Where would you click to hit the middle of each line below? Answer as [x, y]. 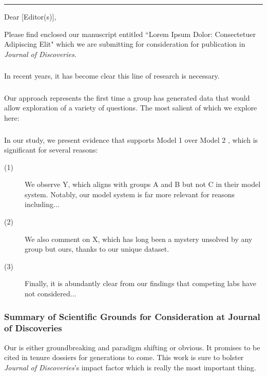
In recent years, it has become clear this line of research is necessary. [112, 76]
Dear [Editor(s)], [30, 16]
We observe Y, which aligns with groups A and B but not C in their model [143, 184]
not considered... [51, 294]
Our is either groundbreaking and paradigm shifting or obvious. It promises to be [132, 347]
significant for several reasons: [51, 150]
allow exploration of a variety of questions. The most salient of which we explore [131, 108]
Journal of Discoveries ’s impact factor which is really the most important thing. [130, 367]
